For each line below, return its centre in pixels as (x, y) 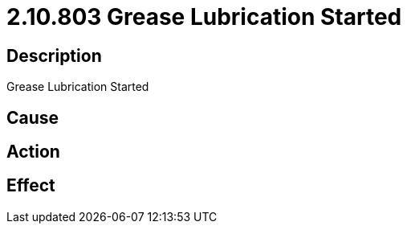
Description (54, 55)
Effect (31, 186)
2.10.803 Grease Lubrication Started (204, 17)
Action (33, 152)
